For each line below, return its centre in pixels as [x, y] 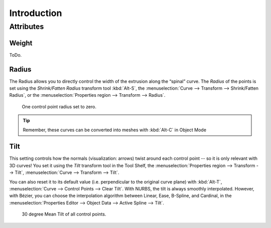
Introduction [36, 13]
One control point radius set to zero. [59, 106]
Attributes [27, 27]
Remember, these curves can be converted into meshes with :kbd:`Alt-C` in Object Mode [115, 130]
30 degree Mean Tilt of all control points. [64, 214]
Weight [21, 43]
